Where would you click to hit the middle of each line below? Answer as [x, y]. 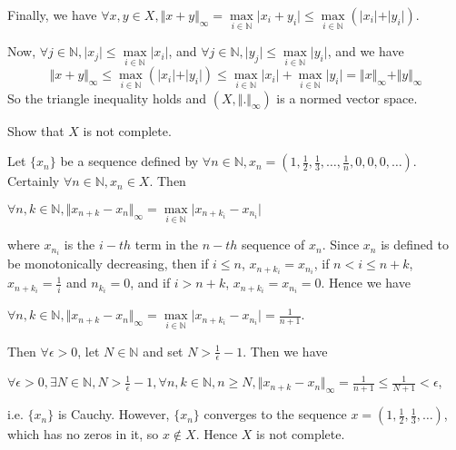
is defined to [415, 245]
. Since [341, 245]
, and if [150, 283]
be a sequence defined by [129, 161]
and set [163, 351]
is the [79, 245]
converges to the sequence [275, 414]
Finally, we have [52, 15]
